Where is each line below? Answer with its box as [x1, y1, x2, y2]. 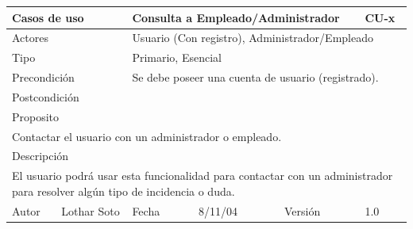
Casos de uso [12, 9, 84, 25]
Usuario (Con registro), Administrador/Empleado [132, 29, 373, 46]
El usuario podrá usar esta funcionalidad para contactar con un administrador [12, 167, 393, 184]
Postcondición [12, 88, 79, 105]
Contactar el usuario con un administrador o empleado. [12, 128, 282, 144]
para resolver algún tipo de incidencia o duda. [12, 182, 235, 199]
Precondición [12, 69, 75, 86]
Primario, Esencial [132, 49, 222, 66]
